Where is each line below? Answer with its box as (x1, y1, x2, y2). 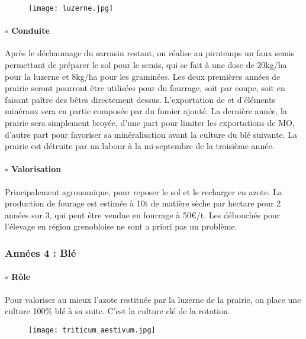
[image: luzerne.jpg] (28, 4, 114, 12)
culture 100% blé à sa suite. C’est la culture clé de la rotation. (5, 305, 230, 317)
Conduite (11, 24, 50, 37)
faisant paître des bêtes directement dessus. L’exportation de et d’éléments (5, 93, 275, 105)
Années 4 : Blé (5, 245, 76, 260)
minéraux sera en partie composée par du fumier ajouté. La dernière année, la (5, 105, 288, 117)
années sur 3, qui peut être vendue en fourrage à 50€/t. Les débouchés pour (5, 208, 281, 221)
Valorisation (11, 163, 62, 175)
